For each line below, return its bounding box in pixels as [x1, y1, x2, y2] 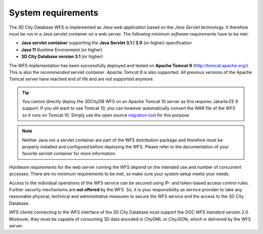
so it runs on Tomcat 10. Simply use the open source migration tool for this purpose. [22, 112, 190, 118]
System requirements [9, 7, 98, 18]
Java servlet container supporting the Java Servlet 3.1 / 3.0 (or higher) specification [21, 40, 192, 46]
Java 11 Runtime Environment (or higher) [21, 47, 102, 53]
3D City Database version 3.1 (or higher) [21, 54, 103, 59]
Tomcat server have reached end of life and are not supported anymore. [9, 76, 154, 82]
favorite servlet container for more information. [22, 151, 116, 157]
